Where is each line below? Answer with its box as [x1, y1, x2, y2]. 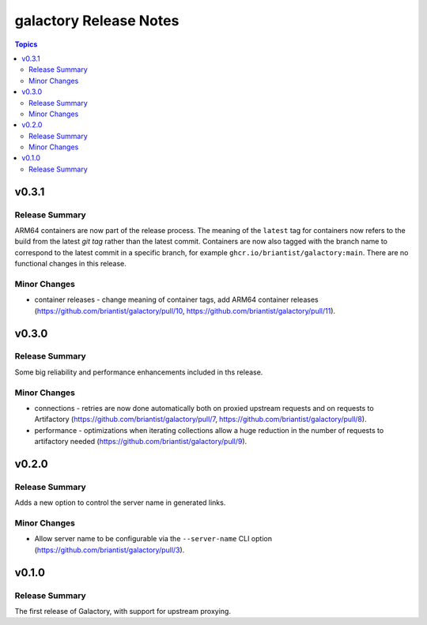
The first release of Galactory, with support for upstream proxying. [14, 607, 231, 616]
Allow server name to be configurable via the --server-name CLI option [34, 534, 273, 544]
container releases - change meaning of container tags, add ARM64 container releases [34, 295, 319, 304]
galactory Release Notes [14, 12, 179, 29]
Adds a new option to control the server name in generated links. [14, 498, 226, 507]
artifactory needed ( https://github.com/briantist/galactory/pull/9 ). [34, 437, 248, 446]
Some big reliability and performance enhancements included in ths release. [14, 367, 263, 377]
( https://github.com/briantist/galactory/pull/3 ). [34, 545, 185, 555]
